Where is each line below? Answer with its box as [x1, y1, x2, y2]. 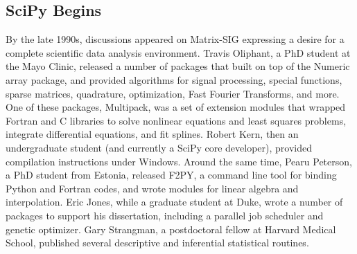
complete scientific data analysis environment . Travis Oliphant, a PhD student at [6, 45, 351, 60]
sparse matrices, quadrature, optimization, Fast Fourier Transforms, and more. [6, 86, 340, 100]
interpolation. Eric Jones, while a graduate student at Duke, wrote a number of [6, 194, 343, 209]
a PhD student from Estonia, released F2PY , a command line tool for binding [6, 167, 337, 182]
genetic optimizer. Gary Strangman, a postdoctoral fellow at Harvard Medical [6, 221, 336, 236]
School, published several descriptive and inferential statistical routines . [6, 235, 309, 250]
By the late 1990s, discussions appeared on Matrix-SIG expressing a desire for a [6, 32, 345, 46]
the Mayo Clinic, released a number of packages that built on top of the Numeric [6, 59, 350, 73]
